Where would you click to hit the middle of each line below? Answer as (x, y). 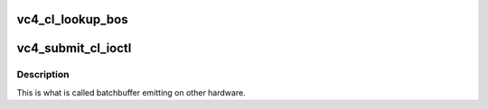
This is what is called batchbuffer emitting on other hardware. (131, 92)
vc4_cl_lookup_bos (72, 19)
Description (43, 75)
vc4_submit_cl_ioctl (74, 48)
